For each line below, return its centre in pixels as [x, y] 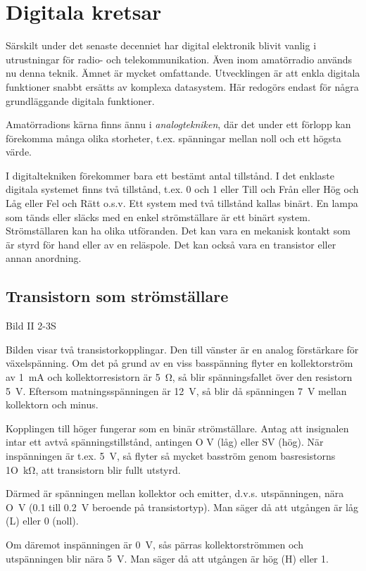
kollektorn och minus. [52, 404]
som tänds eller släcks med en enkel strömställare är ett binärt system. [158, 217]
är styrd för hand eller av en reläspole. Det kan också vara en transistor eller [171, 244]
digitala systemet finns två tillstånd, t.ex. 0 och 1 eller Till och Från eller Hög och [182, 189]
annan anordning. [44, 258]
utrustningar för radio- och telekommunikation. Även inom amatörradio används [179, 59]
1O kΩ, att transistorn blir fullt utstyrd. [93, 469]
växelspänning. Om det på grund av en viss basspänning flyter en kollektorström [179, 363]
